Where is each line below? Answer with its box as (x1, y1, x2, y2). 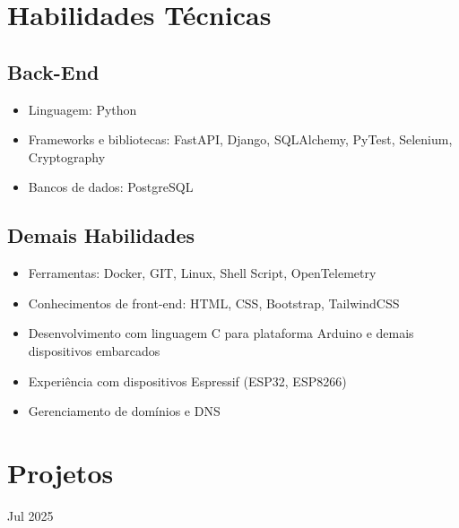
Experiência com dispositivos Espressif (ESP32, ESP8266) (28, 371, 347, 390)
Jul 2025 (7, 506, 54, 524)
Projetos (7, 454, 114, 490)
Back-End (7, 57, 100, 85)
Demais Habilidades (7, 221, 195, 249)
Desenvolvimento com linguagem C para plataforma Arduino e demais (28, 324, 414, 342)
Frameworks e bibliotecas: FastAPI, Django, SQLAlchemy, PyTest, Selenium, (28, 130, 453, 149)
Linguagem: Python (28, 100, 137, 118)
